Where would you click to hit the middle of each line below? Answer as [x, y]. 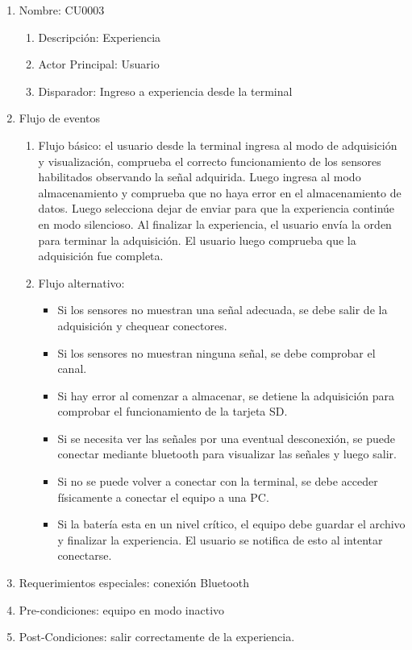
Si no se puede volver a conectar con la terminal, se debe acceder [218, 481]
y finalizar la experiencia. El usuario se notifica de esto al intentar [220, 539]
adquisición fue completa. [101, 256]
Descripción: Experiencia [100, 37]
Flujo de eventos [60, 118]
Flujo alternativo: [81, 282]
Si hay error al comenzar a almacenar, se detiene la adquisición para [226, 395]
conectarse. [85, 555]
